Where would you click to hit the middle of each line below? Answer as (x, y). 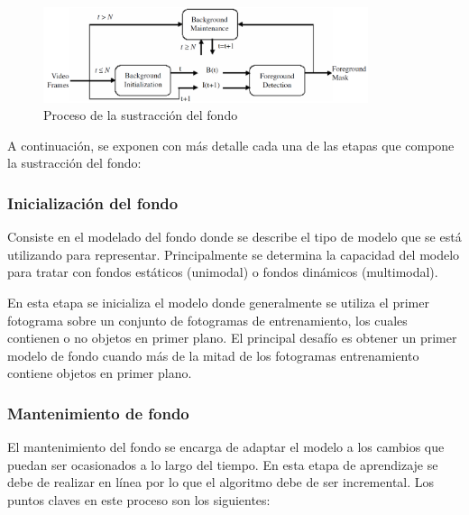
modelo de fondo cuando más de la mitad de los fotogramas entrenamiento (213, 355)
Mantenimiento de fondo (98, 413)
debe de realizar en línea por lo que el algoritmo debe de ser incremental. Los (221, 482)
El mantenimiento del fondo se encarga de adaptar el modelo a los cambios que (226, 447)
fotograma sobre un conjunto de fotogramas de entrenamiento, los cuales (207, 320)
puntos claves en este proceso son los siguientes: (139, 499)
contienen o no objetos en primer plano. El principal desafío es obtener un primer (232, 338)
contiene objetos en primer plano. (100, 373)
